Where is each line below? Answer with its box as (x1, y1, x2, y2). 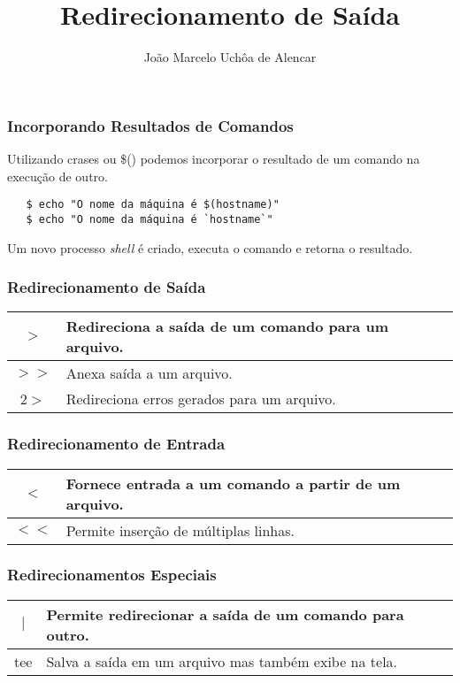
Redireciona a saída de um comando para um (65, 316, 388, 337)
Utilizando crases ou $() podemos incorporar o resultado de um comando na (7, 150, 420, 168)
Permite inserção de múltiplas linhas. (65, 519, 295, 541)
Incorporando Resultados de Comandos (7, 114, 294, 136)
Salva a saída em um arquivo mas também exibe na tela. (46, 650, 398, 671)
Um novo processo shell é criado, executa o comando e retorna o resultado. (7, 238, 413, 257)
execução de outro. (7, 166, 108, 185)
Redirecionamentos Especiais (7, 564, 217, 586)
